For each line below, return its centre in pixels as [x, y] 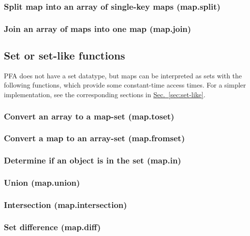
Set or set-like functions [65, 55]
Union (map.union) [42, 183]
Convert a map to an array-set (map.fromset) [95, 138]
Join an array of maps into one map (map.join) [98, 28]
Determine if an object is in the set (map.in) [93, 160]
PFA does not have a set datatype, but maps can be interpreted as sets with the [123, 75]
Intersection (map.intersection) [66, 204]
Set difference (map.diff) [52, 227]
